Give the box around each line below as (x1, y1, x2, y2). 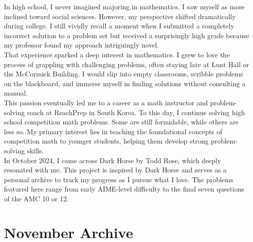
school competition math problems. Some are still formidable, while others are (4, 117, 239, 127)
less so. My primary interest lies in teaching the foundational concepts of (4, 126, 223, 136)
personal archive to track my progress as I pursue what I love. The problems (4, 174, 233, 184)
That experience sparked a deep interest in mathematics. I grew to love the (4, 49, 230, 59)
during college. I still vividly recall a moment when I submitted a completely (4, 21, 234, 31)
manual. (4, 88, 28, 98)
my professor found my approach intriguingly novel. (4, 40, 159, 50)
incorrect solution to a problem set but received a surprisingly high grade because (4, 30, 249, 40)
